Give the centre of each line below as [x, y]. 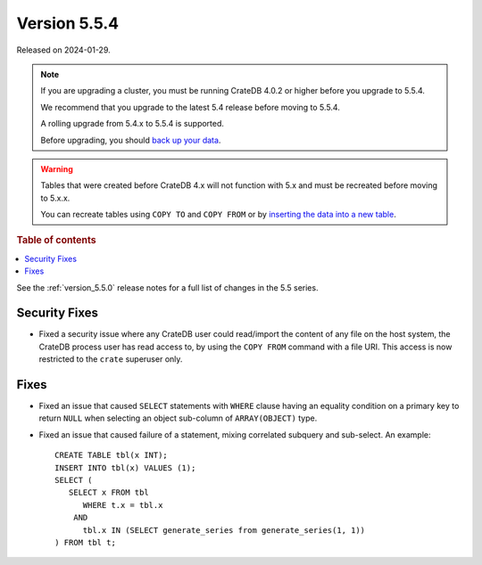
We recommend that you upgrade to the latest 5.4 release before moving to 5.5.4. [191, 107]
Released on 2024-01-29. [63, 50]
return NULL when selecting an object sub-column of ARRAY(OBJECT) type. [178, 418]
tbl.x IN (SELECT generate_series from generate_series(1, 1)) [224, 530]
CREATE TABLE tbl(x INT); [112, 455]
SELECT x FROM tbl [108, 493]
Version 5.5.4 [68, 23]
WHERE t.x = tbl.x [123, 505]
